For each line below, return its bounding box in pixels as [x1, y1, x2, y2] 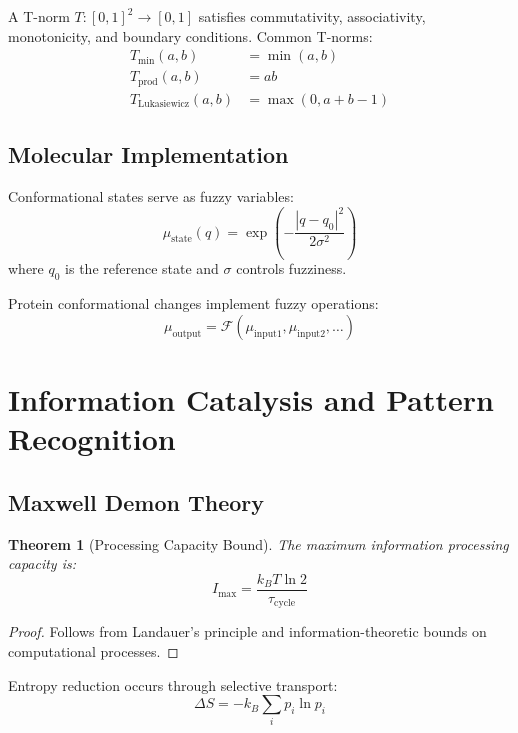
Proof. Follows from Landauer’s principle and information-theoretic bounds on [8, 621, 487, 642]
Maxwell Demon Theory [8, 486, 265, 517]
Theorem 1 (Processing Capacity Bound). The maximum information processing [8, 533, 509, 554]
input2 [297, 328, 326, 339]
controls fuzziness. [236, 258, 347, 279]
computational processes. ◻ [8, 640, 179, 661]
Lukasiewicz [138, 99, 190, 110]
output [172, 328, 202, 339]
